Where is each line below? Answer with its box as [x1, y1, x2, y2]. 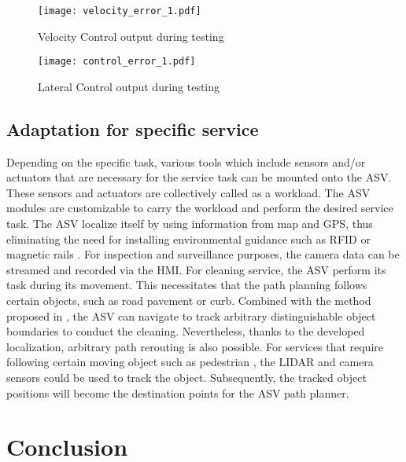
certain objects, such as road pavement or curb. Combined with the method [6, 292, 371, 309]
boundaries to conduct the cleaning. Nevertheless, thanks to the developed [6, 323, 365, 339]
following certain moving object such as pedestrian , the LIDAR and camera [6, 354, 374, 370]
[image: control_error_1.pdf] [38, 56, 196, 68]
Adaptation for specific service [6, 116, 259, 141]
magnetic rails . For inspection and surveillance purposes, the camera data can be [6, 246, 400, 262]
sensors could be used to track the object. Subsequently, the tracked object [6, 369, 367, 386]
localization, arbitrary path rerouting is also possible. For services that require [6, 338, 383, 354]
